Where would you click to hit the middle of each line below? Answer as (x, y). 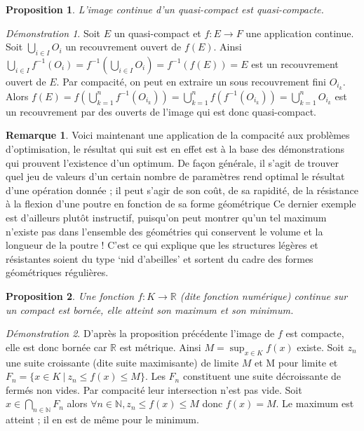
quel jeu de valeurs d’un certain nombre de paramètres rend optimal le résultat (175, 176)
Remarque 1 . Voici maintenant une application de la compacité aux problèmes (178, 135)
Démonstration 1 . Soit (53, 33)
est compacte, (315, 333)
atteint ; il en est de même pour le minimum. (102, 419)
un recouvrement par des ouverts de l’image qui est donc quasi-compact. (161, 111)
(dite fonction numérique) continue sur (264, 295)
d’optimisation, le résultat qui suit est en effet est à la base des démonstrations (175, 149)
